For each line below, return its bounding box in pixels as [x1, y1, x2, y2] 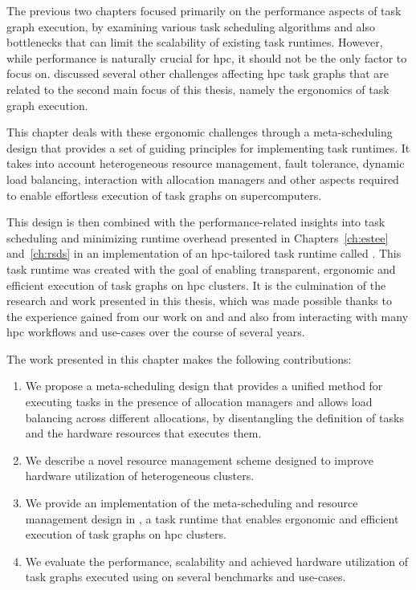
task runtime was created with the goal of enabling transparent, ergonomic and [6, 260, 396, 277]
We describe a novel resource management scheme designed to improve [25, 451, 374, 468]
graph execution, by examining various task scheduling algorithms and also [6, 18, 376, 35]
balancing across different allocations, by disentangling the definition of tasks [25, 409, 404, 425]
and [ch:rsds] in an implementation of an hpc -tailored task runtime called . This [6, 245, 402, 262]
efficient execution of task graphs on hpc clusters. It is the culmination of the [6, 276, 386, 293]
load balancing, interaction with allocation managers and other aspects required [6, 170, 399, 187]
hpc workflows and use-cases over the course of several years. [6, 323, 305, 340]
